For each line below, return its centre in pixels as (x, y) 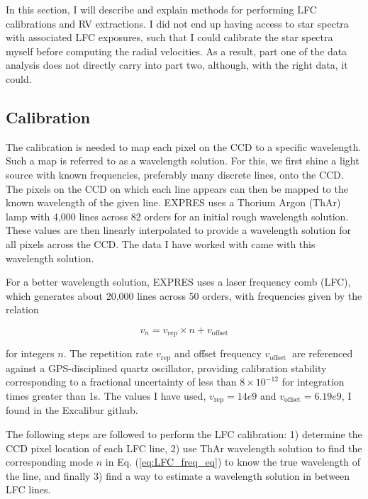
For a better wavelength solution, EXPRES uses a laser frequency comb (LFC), (178, 282)
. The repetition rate (108, 353)
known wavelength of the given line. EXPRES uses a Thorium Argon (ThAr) (173, 202)
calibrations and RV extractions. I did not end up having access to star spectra (177, 23)
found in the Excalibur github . (72, 410)
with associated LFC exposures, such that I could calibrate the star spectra (169, 37)
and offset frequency (218, 353)
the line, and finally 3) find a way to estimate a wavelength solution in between (178, 475)
